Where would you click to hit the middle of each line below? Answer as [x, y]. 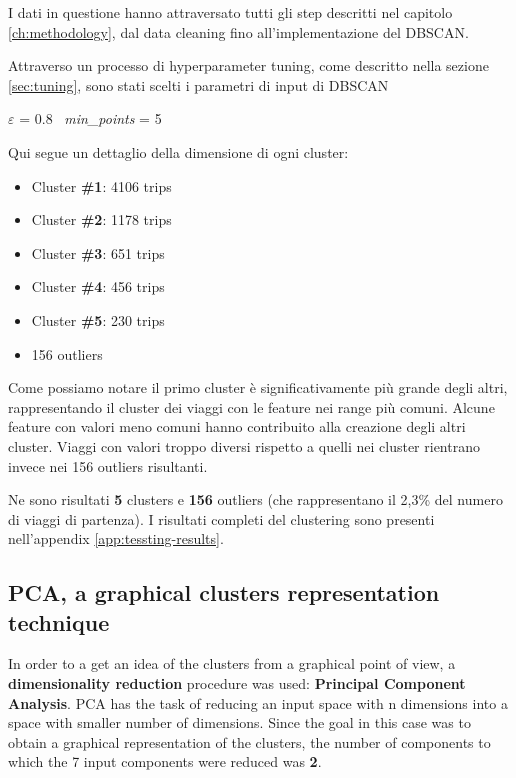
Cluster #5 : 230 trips [98, 319]
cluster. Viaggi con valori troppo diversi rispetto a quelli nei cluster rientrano [244, 445]
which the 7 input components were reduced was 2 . [165, 761]
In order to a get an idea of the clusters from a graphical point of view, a [232, 663]
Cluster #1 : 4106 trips [101, 185]
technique [59, 621]
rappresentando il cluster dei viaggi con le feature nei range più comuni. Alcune [251, 406]
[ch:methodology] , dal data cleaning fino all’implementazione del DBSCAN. [238, 31]
